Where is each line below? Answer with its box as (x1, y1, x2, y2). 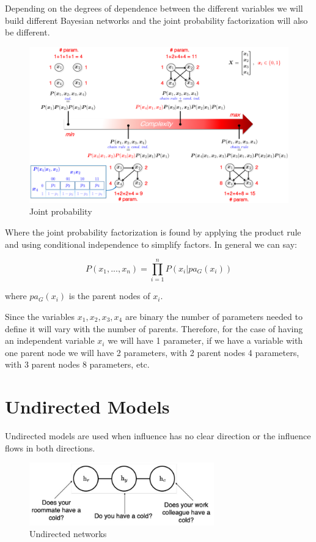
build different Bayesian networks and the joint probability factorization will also (5, 13, 308, 26)
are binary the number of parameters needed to (125, 310, 303, 322)
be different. (5, 26, 50, 39)
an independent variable (5, 334, 95, 347)
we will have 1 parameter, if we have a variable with (108, 334, 303, 347)
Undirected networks (29, 527, 107, 540)
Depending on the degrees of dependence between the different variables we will (5, 2, 303, 14)
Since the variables (5, 310, 75, 322)
